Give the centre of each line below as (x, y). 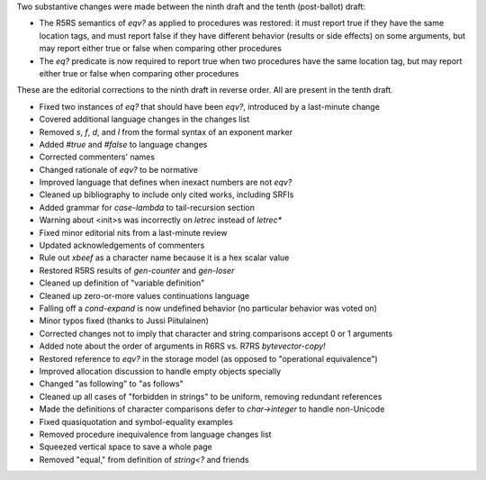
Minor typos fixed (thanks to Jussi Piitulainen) (124, 321)
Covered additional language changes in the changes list (144, 119)
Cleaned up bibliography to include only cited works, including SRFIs (166, 195)
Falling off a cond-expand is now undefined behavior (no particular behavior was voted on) (208, 308)
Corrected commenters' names (97, 157)
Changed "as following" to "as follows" (111, 384)
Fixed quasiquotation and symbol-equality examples (136, 421)
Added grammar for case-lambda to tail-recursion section (147, 207)
